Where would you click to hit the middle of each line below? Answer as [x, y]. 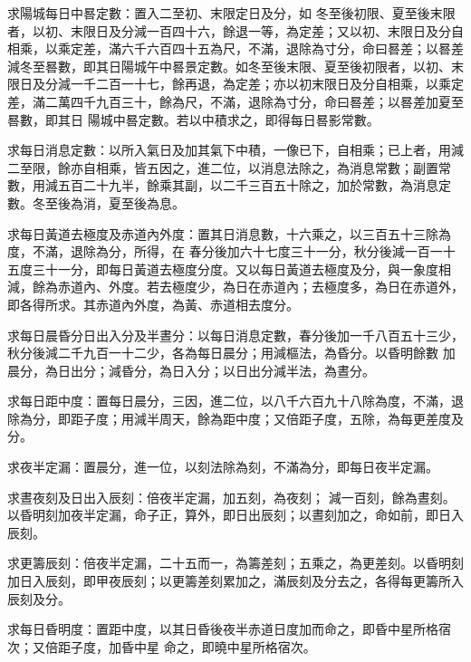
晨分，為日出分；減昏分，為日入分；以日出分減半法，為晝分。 [191, 370]
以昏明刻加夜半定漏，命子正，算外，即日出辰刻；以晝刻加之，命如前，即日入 [235, 515]
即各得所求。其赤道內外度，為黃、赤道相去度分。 [153, 304]
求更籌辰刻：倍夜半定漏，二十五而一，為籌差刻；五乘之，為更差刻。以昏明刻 [235, 563]
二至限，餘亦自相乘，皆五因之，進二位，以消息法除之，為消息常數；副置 [223, 167]
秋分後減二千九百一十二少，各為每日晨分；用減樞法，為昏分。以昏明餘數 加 [231, 353]
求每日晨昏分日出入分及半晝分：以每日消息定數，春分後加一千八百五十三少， [235, 335]
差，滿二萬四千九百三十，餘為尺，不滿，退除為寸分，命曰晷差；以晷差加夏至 [235, 101]
